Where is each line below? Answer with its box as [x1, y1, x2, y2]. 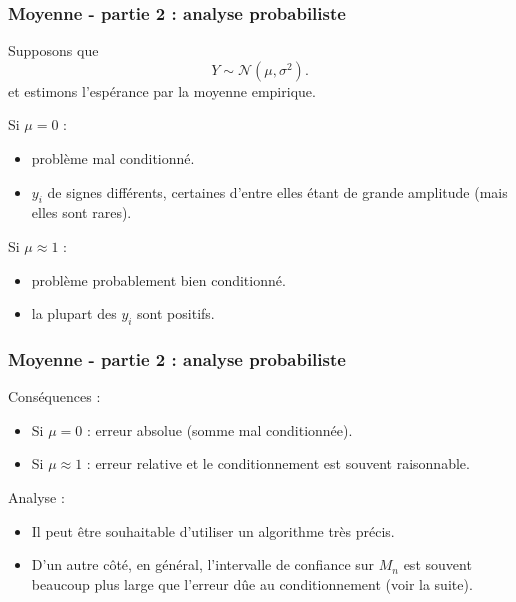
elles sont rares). [31, 202, 132, 223]
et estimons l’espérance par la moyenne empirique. [8, 80, 316, 101]
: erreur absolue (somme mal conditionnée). [86, 419, 353, 440]
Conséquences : [8, 386, 101, 407]
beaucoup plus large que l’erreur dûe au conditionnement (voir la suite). [31, 573, 473, 594]
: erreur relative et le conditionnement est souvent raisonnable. [86, 453, 470, 474]
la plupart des [31, 303, 117, 324]
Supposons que [8, 40, 99, 61]
